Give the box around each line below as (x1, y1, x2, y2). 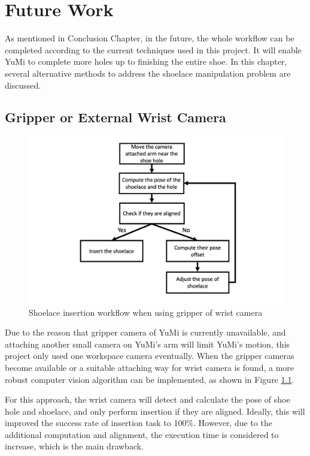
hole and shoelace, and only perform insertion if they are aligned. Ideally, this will (5, 404, 305, 417)
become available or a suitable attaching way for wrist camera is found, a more (5, 361, 294, 373)
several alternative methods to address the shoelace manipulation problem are (5, 67, 291, 79)
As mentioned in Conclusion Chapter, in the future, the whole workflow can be (5, 32, 294, 44)
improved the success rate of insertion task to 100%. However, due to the (5, 416, 272, 429)
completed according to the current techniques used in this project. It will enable (5, 43, 302, 56)
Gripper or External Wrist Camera (5, 108, 226, 126)
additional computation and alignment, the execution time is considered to (5, 428, 279, 440)
